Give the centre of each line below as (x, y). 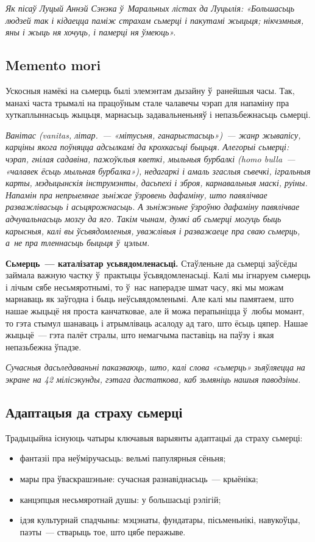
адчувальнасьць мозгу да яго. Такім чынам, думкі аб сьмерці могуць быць (143, 218)
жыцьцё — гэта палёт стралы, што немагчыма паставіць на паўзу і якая (140, 335)
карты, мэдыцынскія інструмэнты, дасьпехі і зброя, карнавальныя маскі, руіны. (157, 183)
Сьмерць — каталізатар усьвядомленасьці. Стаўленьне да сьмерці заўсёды (151, 263)
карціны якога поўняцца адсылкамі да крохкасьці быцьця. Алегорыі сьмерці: (147, 147)
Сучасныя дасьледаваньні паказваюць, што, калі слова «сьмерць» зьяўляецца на (155, 367)
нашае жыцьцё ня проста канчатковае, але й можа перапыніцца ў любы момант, (155, 311)
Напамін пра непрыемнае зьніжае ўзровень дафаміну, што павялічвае (136, 194)
